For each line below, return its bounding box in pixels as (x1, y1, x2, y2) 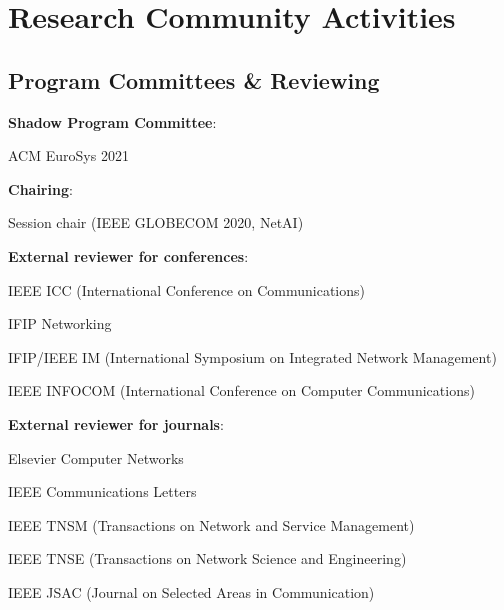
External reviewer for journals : (8, 413, 224, 434)
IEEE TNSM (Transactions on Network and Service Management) (8, 514, 415, 535)
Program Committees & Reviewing (8, 64, 380, 95)
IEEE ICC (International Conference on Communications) (8, 279, 365, 300)
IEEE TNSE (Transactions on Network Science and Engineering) (8, 548, 407, 569)
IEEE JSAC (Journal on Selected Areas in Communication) (8, 581, 375, 602)
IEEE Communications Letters (8, 481, 197, 502)
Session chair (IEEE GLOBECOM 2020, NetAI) (8, 212, 304, 233)
